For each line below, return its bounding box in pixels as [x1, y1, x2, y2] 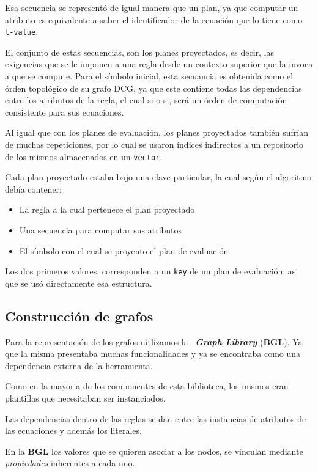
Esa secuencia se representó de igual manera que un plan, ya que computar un [5, 1, 298, 13]
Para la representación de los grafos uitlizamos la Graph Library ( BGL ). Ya [5, 335, 303, 348]
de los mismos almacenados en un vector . [5, 150, 163, 163]
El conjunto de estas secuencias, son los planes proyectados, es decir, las [5, 45, 275, 58]
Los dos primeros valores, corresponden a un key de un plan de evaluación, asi [5, 265, 298, 277]
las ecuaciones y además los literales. [5, 424, 142, 437]
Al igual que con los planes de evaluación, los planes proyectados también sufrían [5, 126, 308, 139]
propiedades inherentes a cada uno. [5, 457, 135, 469]
